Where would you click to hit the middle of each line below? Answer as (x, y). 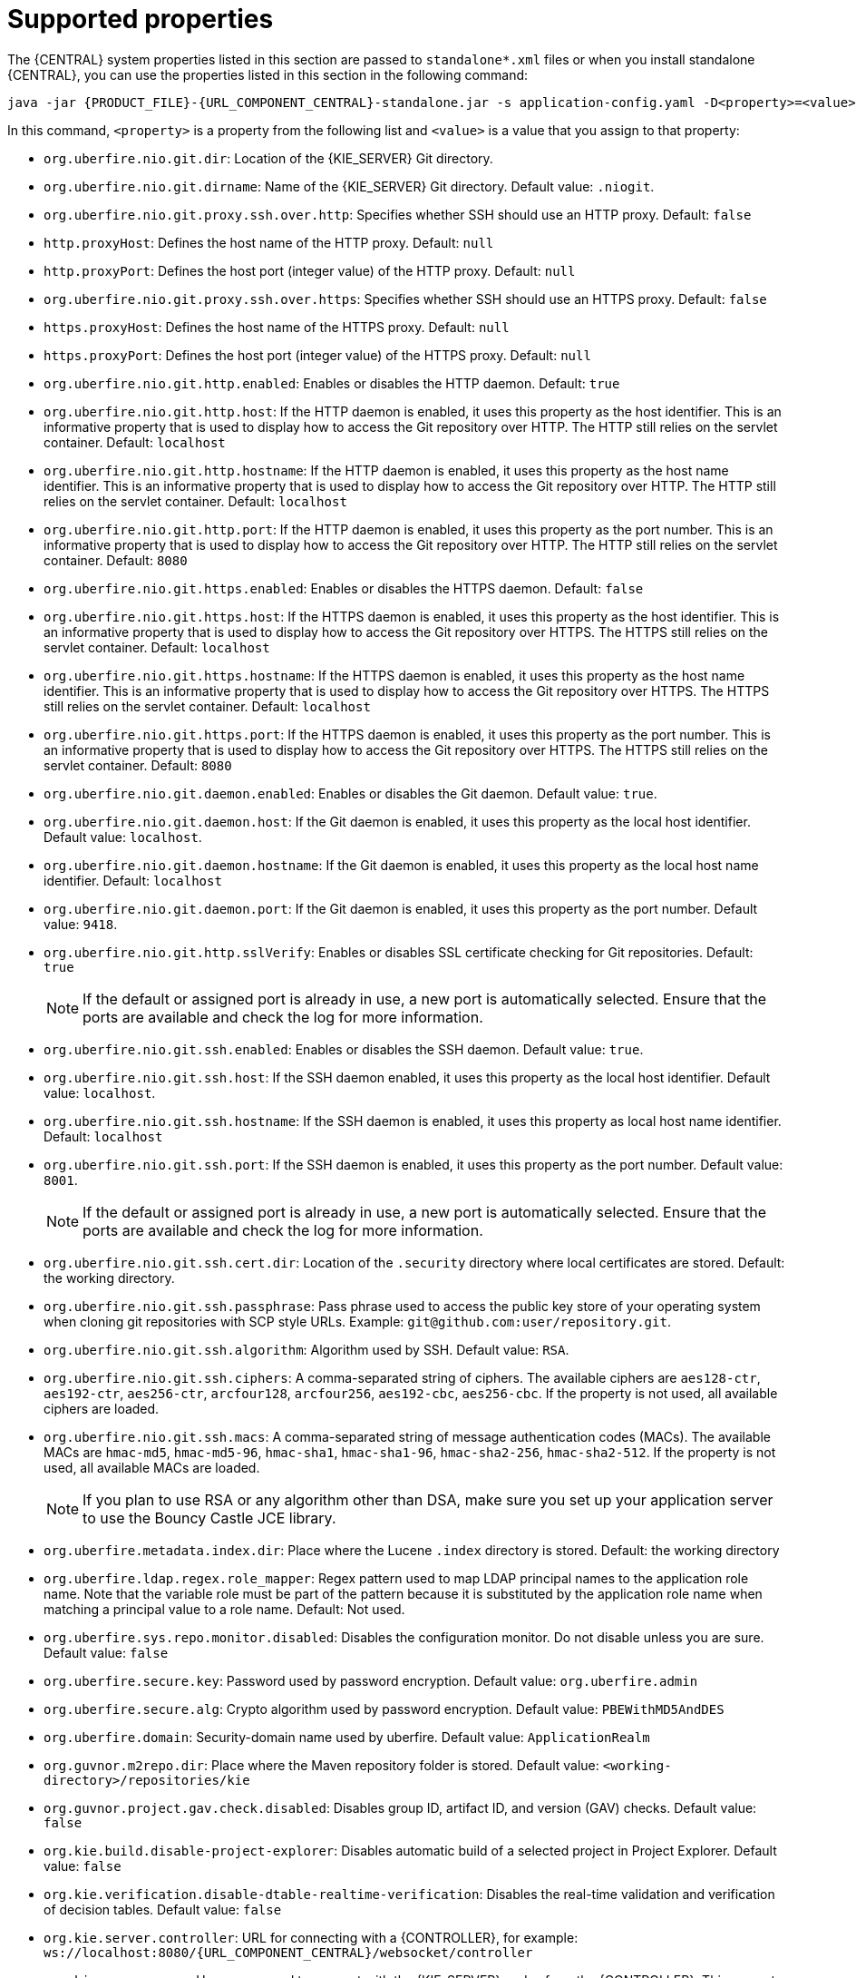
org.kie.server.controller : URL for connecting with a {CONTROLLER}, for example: (311, 1937)
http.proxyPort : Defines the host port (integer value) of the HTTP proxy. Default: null (310, 270)
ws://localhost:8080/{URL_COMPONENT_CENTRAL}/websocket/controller (288, 1952)
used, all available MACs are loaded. (152, 1467)
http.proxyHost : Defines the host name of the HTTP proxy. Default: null (269, 242)
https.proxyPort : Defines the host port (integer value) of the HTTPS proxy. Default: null (317, 355)
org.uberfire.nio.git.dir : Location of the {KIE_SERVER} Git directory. (268, 158)
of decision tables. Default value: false (163, 1909)
